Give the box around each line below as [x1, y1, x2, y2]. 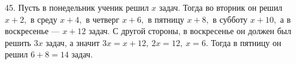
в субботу [212, 13, 248, 25]
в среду [30, 13, 57, 25]
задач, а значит [45, 36, 100, 48]
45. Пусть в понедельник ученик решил [5, 1, 149, 13]
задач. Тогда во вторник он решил [159, 1, 283, 13]
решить [5, 36, 31, 48]
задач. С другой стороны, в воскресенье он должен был [89, 25, 291, 37]
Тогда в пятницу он [210, 36, 282, 48]
